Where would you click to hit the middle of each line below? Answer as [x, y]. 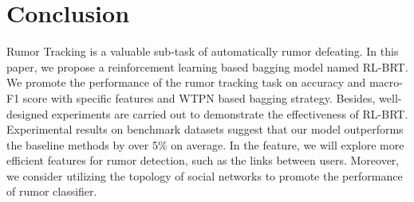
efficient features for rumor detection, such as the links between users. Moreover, [203, 160]
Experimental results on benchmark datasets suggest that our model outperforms [205, 129]
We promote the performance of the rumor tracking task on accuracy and [186, 82]
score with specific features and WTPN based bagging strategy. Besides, [199, 97]
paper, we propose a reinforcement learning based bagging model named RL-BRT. [207, 66]
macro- [386, 82]
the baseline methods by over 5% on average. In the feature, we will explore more [205, 144]
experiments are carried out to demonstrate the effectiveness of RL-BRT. [230, 113]
